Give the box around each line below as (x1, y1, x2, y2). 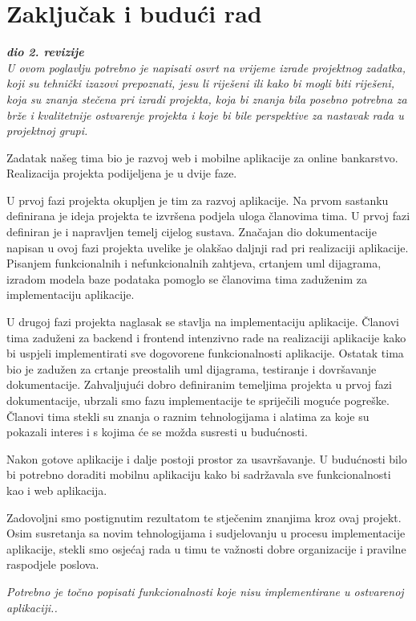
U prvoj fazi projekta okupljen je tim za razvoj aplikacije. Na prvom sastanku (6, 191, 389, 208)
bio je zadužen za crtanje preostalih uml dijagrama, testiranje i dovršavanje (6, 360, 377, 377)
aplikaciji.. (6, 599, 58, 615)
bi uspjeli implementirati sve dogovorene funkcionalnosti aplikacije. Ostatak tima (6, 345, 404, 362)
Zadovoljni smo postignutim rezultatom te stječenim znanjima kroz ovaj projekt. (6, 509, 402, 525)
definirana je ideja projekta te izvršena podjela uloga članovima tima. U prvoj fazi (6, 207, 410, 224)
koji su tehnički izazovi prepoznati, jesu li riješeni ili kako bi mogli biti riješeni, (6, 75, 395, 92)
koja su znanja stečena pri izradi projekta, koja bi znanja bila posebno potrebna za (6, 90, 407, 107)
